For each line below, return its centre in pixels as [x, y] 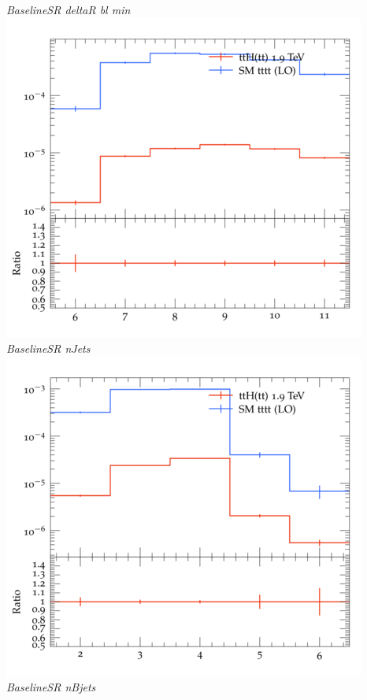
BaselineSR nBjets [51, 687]
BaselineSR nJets [48, 348]
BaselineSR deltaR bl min [69, 9]
